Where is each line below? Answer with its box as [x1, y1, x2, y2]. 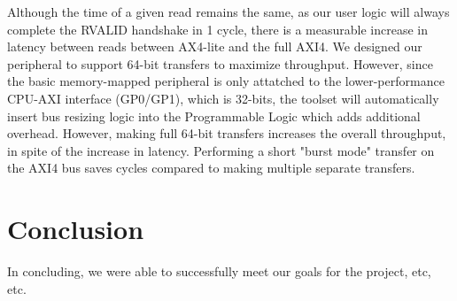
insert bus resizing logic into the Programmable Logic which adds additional [7, 106, 421, 125]
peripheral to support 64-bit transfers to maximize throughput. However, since [7, 54, 433, 73]
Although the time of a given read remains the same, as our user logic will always [7, 3, 450, 20]
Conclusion [7, 211, 144, 247]
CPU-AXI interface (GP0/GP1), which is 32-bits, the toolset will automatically [7, 89, 439, 107]
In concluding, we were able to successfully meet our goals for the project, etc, [7, 262, 431, 281]
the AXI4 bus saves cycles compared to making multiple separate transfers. [7, 158, 415, 177]
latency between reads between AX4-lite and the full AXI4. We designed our [7, 37, 422, 56]
